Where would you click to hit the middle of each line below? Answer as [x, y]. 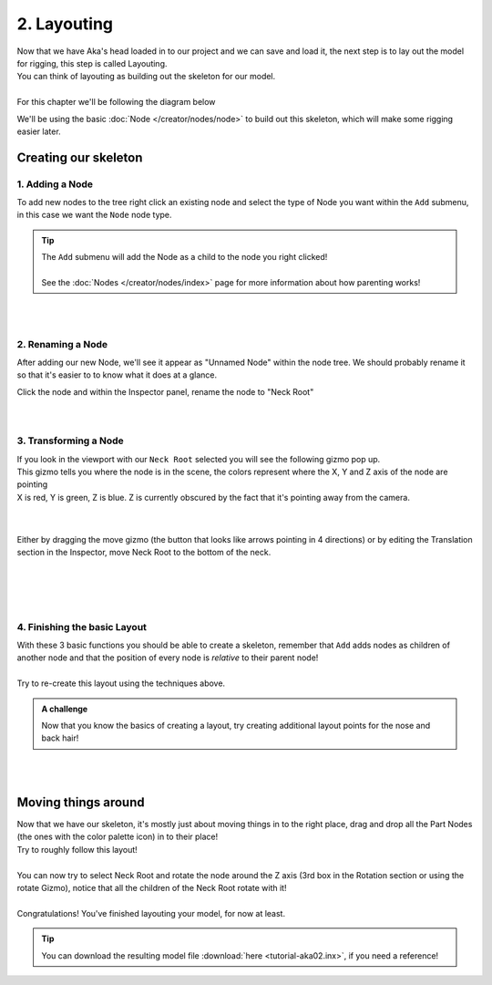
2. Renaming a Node [62, 344]
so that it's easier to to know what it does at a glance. [117, 375]
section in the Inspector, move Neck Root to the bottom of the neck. [144, 553]
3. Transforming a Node [70, 441]
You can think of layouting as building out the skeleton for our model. [146, 77]
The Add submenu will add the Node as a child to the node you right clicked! [184, 257]
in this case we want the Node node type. [94, 215]
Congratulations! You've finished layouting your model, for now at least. [151, 913]
